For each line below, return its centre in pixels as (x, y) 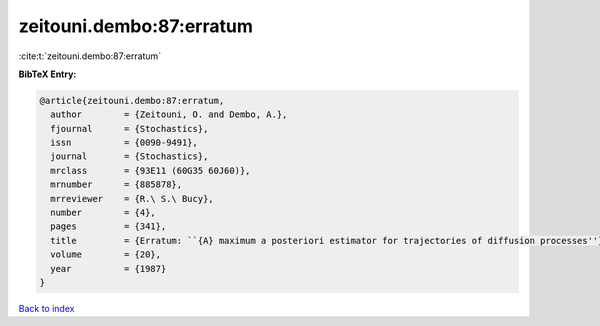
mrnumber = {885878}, (116, 184)
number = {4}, (103, 213)
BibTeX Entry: (47, 74)
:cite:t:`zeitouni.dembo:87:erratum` (90, 56)
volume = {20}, (106, 254)
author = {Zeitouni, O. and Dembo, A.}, (169, 114)
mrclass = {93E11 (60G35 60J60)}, (150, 170)
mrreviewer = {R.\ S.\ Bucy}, (132, 198)
